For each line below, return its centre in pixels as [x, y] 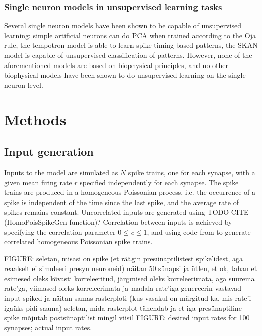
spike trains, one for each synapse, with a [192, 172]
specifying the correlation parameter [60, 231]
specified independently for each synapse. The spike [159, 182]
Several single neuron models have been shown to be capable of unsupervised [123, 25]
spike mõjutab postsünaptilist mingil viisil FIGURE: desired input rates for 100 [127, 318]
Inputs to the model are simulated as [61, 172]
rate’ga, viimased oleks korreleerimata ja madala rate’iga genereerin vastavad [123, 288]
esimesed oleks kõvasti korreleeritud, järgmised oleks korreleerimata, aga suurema [129, 278]
